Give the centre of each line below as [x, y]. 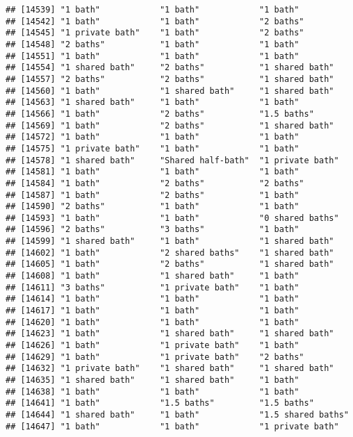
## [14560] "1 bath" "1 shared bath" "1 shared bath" [170, 91]
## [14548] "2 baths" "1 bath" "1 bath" [153, 44]
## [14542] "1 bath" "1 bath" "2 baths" [155, 21]
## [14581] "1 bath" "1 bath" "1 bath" [153, 172]
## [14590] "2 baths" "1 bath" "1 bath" [153, 207]
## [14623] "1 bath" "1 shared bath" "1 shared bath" [170, 334]
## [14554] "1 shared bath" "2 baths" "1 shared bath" [170, 68]
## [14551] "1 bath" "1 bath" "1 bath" [153, 56]
